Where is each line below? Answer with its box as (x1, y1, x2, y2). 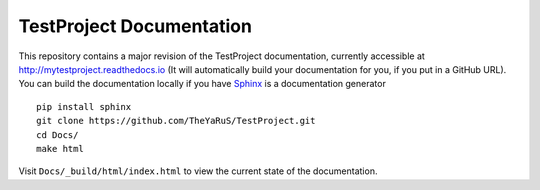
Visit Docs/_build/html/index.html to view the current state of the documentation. (18, 165, 378, 177)
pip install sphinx (36, 101, 132, 112)
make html (36, 143, 84, 154)
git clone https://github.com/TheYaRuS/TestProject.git (36, 115, 316, 127)
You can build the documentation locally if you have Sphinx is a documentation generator (18, 78, 387, 90)
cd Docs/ (36, 129, 79, 140)
